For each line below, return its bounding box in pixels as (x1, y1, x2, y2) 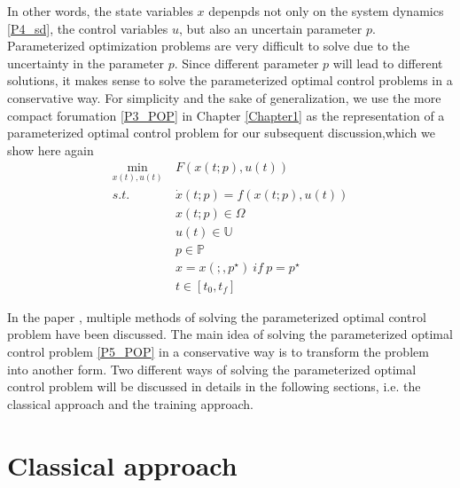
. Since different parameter (174, 53, 319, 72)
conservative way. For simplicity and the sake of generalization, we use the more (7, 88, 441, 106)
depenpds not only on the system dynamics (208, 2, 444, 20)
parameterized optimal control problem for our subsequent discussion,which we (7, 123, 435, 142)
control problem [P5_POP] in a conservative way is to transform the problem (7, 342, 429, 360)
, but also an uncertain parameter (178, 19, 363, 37)
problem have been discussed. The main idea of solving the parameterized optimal (7, 325, 453, 343)
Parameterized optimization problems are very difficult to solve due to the (7, 36, 409, 55)
